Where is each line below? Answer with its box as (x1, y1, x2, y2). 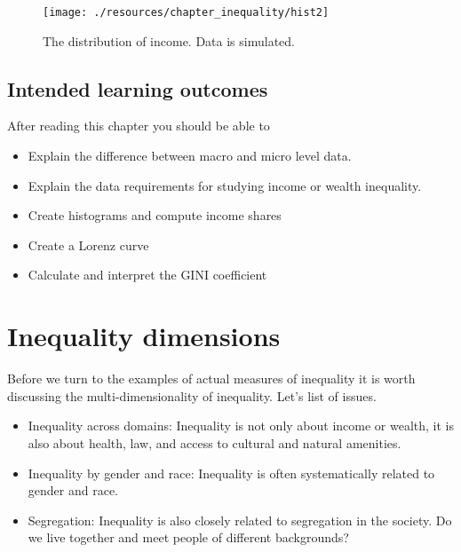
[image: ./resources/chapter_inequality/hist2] (43, 6, 330, 19)
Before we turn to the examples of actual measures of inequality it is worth (7, 369, 416, 388)
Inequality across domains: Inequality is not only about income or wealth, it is (28, 416, 454, 435)
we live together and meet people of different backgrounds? (28, 528, 349, 547)
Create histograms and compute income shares (28, 206, 282, 225)
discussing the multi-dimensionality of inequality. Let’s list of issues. (7, 386, 377, 405)
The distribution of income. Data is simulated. (43, 31, 295, 50)
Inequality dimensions (7, 318, 281, 354)
